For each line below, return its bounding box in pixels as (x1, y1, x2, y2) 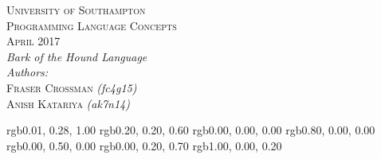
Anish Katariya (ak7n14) (6, 95, 130, 111)
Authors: (6, 64, 49, 80)
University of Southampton (6, 2, 146, 17)
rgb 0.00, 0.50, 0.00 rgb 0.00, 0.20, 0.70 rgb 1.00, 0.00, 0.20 (6, 137, 282, 153)
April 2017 (6, 33, 61, 49)
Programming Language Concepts (6, 17, 177, 33)
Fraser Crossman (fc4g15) (6, 79, 137, 95)
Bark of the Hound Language (6, 48, 147, 64)
